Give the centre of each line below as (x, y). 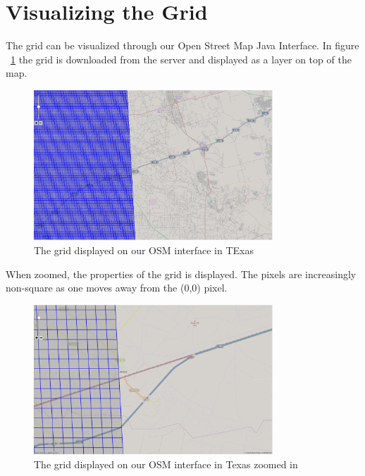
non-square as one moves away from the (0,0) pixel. (117, 288)
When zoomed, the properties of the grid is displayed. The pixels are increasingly (181, 274)
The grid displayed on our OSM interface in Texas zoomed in (166, 464)
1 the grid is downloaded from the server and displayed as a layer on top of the (181, 59)
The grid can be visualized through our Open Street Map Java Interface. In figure (182, 45)
